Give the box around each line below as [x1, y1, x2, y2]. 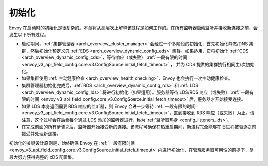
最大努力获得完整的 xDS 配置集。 [9, 154, 77, 160]
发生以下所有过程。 [9, 31, 49, 37]
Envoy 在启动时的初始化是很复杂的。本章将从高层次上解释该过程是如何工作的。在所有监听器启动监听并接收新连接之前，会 [9, 25, 258, 31]
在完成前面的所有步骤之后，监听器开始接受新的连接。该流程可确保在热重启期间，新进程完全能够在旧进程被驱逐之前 [21, 124, 257, 130]
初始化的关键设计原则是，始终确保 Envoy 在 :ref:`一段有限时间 [9, 140, 135, 146]
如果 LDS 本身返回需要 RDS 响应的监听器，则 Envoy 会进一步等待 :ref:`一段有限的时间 [21, 103, 196, 109]
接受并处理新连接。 [21, 131, 61, 137]
